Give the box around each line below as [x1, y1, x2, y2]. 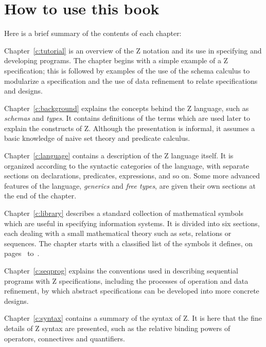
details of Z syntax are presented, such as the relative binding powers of [4, 322, 230, 333]
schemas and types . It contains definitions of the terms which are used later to [4, 113, 251, 123]
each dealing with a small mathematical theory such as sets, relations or [4, 228, 232, 239]
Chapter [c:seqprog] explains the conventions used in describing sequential [4, 265, 238, 276]
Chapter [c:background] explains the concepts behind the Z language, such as [4, 102, 249, 113]
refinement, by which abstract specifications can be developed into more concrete [4, 285, 259, 296]
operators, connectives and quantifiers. [4, 333, 125, 343]
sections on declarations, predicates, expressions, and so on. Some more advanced [4, 170, 260, 181]
